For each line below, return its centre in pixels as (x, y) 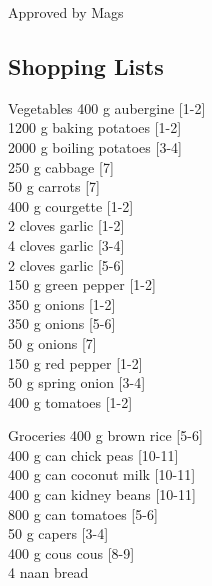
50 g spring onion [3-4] (77, 382)
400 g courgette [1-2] (71, 205)
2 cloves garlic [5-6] (66, 264)
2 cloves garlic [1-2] (66, 225)
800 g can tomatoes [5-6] (83, 513)
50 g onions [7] (52, 342)
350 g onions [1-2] (62, 303)
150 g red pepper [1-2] (75, 362)
